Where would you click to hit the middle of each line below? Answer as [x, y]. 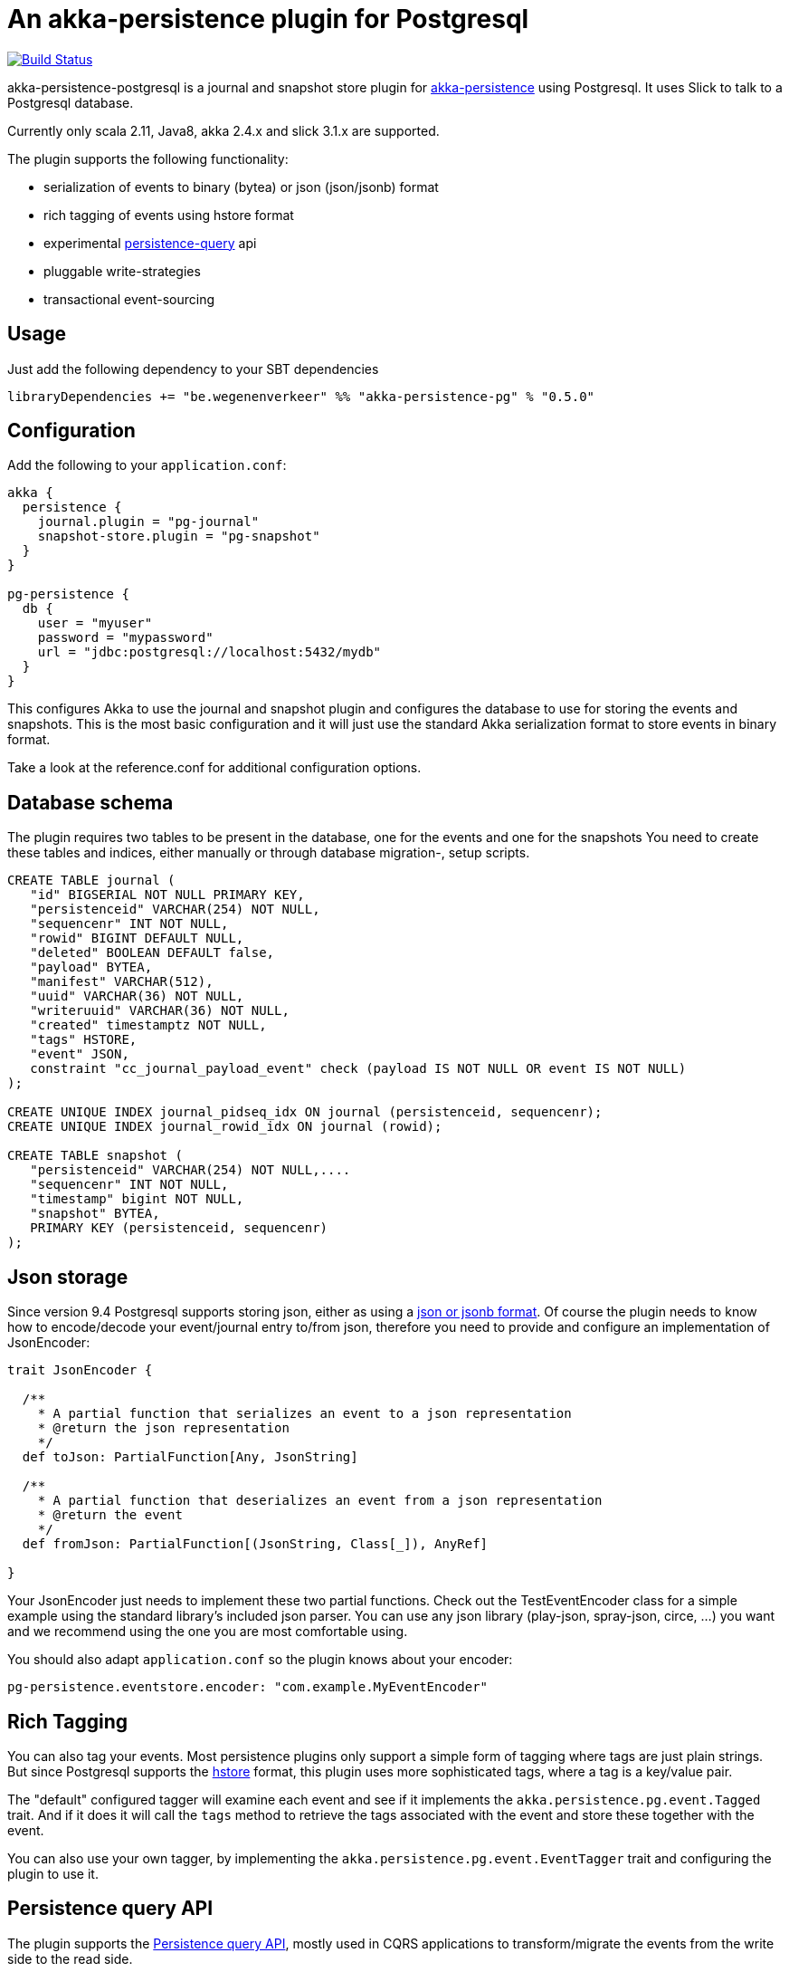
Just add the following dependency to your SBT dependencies [193, 369]
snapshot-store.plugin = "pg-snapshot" [179, 536]
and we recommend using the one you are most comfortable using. [208, 1632]
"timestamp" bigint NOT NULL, [137, 1199]
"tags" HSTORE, [84, 1040]
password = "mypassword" [125, 638]
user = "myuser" [95, 623]
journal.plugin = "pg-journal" [148, 522]
